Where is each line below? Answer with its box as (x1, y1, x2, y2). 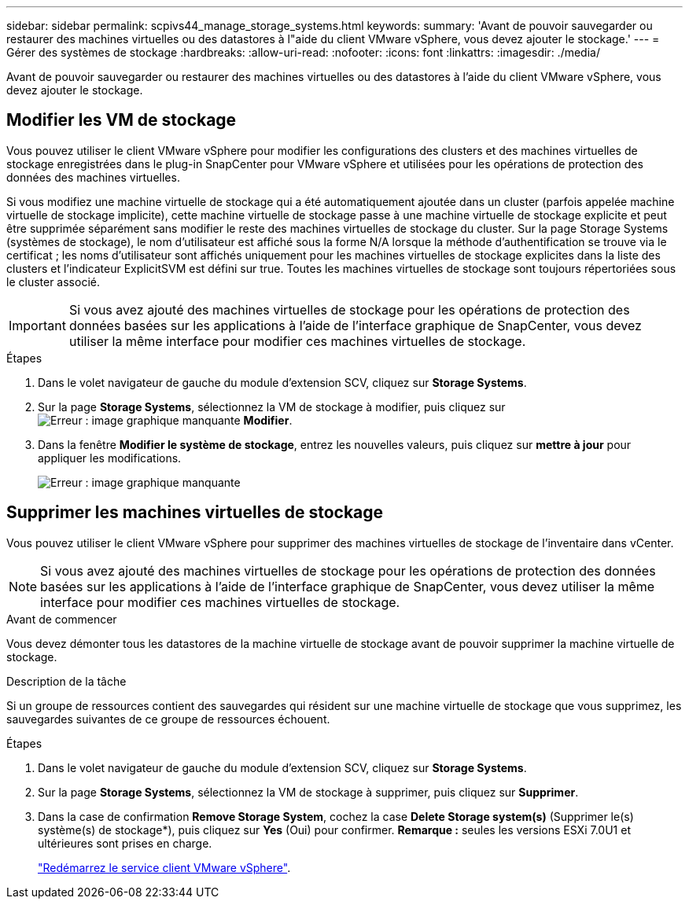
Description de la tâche (6, 674, 127, 688)
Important (9, 317, 66, 333)
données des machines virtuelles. (6, 170, 180, 184)
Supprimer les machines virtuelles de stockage (6, 502, 384, 523)
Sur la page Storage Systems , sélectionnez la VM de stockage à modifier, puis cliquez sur (38, 399, 506, 414)
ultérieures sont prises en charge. (38, 836, 212, 850)
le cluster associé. (6, 274, 100, 289)
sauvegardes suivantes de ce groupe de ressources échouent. (6, 712, 330, 726)
